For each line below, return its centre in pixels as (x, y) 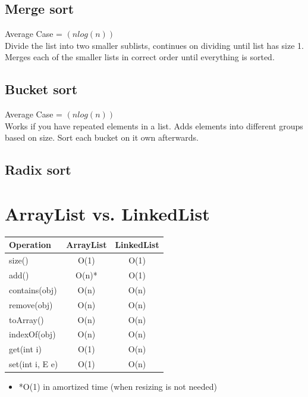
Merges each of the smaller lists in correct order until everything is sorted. (140, 57)
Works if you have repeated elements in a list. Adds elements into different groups (154, 125)
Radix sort (38, 170)
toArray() (26, 319)
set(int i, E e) (34, 364)
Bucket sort (41, 89)
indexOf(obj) (32, 334)
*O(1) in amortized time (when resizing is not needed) (118, 387)
